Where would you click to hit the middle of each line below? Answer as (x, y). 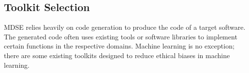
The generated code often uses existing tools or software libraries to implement (121, 36)
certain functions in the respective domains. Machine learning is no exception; (119, 46)
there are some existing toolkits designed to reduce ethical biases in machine (117, 55)
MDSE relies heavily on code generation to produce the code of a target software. (125, 27)
